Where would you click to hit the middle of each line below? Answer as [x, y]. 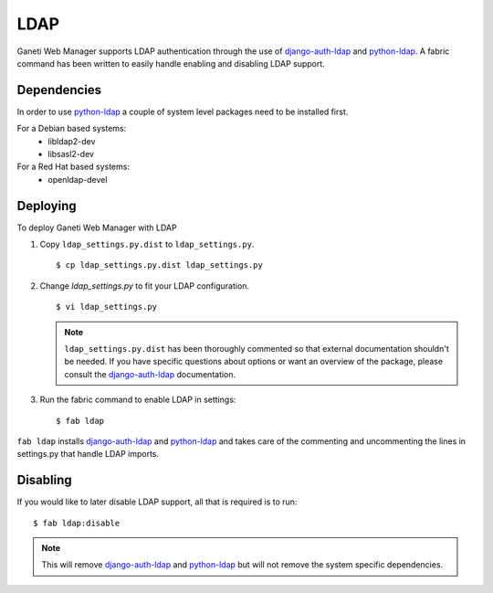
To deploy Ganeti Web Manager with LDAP [97, 228]
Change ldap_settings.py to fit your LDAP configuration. [145, 286]
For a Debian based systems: [72, 129]
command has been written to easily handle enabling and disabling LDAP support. [171, 63]
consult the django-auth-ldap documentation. [150, 374]
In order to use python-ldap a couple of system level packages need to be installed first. [183, 111]
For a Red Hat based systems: [73, 167]
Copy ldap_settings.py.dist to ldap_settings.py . [147, 244]
